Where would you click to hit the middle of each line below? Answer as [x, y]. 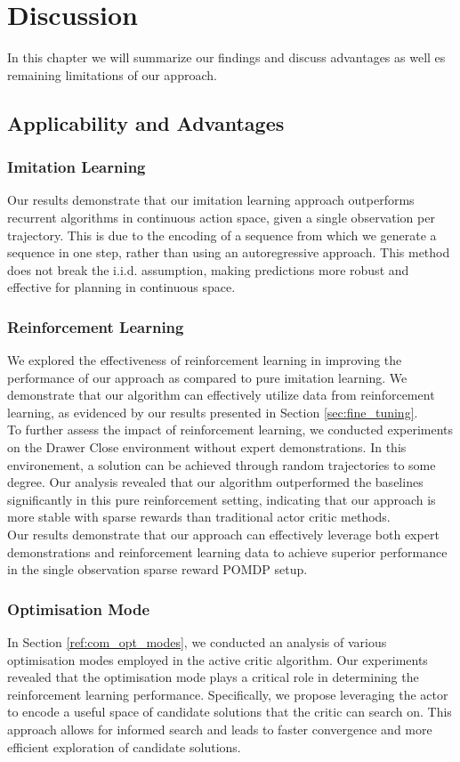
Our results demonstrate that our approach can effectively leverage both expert [223, 535]
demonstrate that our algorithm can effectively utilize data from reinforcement [221, 395]
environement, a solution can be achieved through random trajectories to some [222, 464]
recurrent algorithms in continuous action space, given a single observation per [221, 217]
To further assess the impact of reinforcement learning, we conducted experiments [230, 430]
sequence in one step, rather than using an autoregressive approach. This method [229, 252]
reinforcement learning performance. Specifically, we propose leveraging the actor [228, 694]
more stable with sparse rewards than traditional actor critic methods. [199, 517]
